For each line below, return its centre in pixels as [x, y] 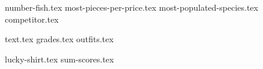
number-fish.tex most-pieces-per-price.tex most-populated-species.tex [131, 7]
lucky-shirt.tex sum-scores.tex [60, 59]
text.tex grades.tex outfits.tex [59, 39]
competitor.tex [32, 19]
